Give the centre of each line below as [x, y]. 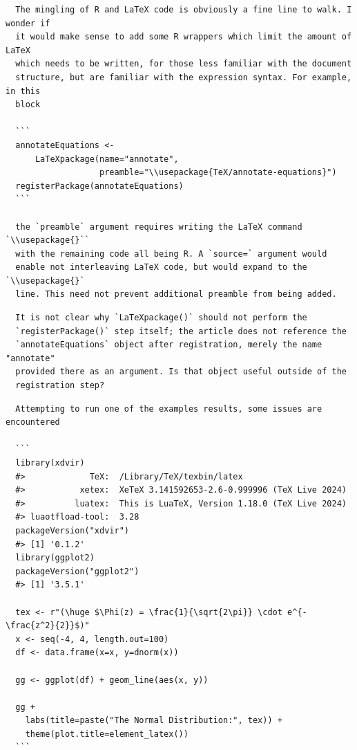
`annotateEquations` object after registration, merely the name [169, 345]
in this [23, 91]
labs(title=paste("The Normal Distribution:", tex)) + [154, 721]
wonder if [28, 23]
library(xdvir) [50, 463]
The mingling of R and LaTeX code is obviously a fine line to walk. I [184, 10]
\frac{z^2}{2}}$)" [48, 626]
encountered [33, 422]
